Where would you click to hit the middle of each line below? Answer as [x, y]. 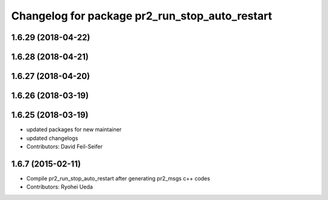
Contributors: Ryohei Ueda [60, 187]
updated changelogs [52, 138]
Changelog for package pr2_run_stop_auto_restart [142, 16]
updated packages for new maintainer [74, 129]
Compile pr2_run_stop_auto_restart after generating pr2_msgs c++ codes [118, 178]
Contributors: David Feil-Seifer [64, 147]
